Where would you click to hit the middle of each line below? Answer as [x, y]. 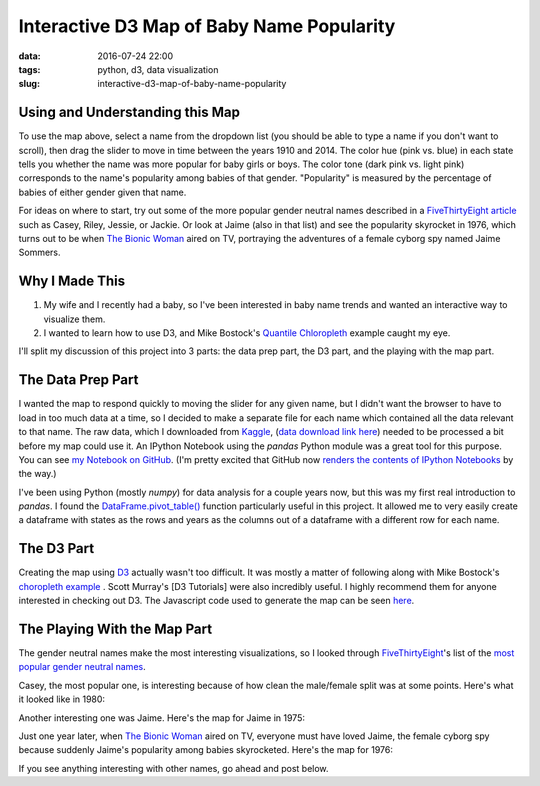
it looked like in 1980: [61, 699]
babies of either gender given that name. [102, 192]
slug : [29, 84]
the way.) [37, 474]
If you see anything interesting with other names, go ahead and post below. [173, 768]
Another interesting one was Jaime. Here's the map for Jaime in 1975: [161, 717]
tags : [29, 69]
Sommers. [39, 252]
